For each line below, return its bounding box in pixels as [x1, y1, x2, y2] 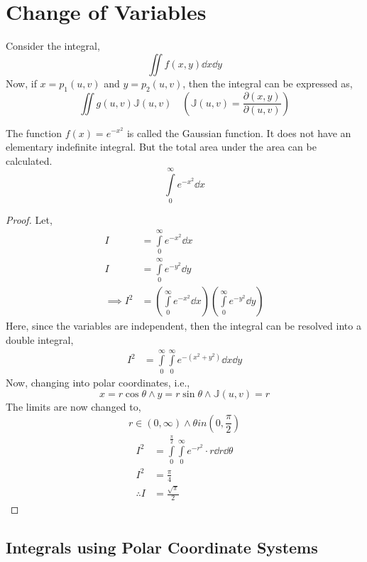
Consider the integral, [6, 38, 100, 53]
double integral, [6, 332, 74, 347]
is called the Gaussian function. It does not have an [126, 125, 351, 140]
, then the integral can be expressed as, [182, 75, 353, 90]
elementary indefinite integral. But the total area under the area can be [6, 139, 317, 154]
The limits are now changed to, [6, 399, 141, 414]
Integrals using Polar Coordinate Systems [6, 536, 318, 558]
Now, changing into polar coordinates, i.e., [6, 374, 190, 389]
